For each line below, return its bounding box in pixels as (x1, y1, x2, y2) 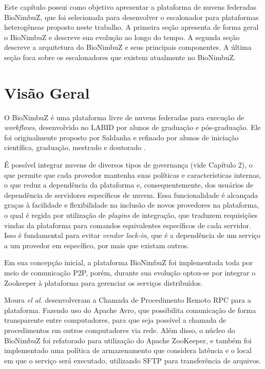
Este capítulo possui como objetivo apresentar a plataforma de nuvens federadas (4, 2, 257, 12)
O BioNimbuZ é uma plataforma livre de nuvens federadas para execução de (4, 112, 244, 122)
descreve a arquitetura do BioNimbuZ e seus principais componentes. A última (4, 42, 252, 52)
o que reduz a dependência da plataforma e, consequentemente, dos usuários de (4, 179, 253, 190)
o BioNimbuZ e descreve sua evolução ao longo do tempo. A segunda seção (4, 31, 240, 42)
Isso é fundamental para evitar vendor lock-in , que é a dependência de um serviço (4, 230, 260, 241)
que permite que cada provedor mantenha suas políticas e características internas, (4, 169, 261, 180)
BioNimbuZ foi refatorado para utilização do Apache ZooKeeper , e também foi (4, 335, 252, 345)
